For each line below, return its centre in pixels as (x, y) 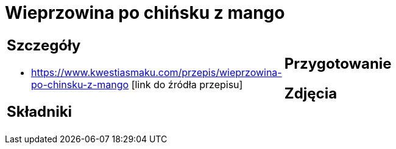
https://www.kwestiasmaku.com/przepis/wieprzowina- (157, 72)
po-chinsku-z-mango (80, 84)
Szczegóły (44, 45)
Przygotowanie (338, 63)
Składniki (40, 111)
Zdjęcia (311, 93)
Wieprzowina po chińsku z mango (145, 13)
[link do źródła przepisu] (187, 84)
